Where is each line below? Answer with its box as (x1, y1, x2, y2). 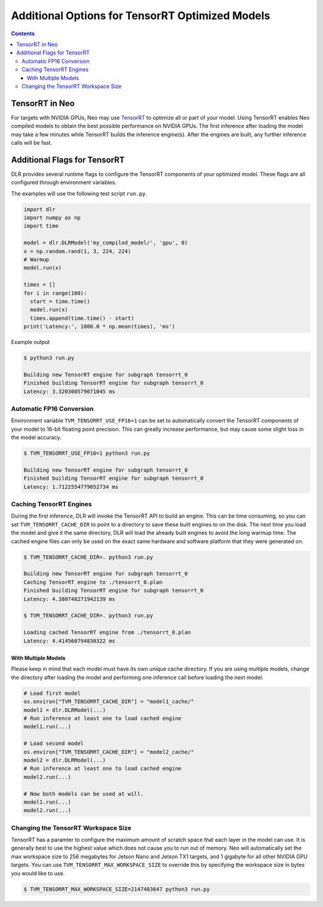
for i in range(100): (23, 290, 87, 296)
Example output (11, 339, 50, 346)
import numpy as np (23, 214, 81, 221)
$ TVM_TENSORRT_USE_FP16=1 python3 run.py (23, 450, 150, 457)
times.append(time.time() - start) (30, 315, 135, 321)
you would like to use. (11, 869, 65, 876)
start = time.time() (30, 298, 90, 305)
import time (23, 223, 59, 230)
